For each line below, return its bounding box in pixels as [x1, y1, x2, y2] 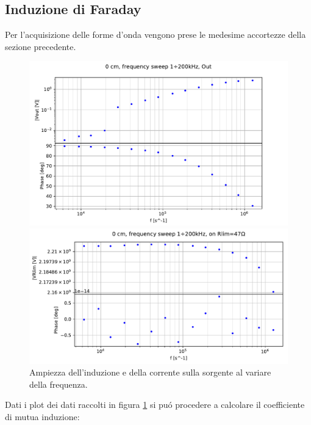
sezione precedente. [5, 40, 76, 53]
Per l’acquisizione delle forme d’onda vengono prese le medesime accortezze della [5, 28, 306, 41]
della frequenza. [29, 377, 88, 390]
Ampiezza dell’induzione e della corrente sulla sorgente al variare [29, 366, 271, 379]
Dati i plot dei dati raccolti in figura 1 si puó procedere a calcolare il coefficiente [5, 398, 305, 411]
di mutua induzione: [5, 410, 80, 423]
